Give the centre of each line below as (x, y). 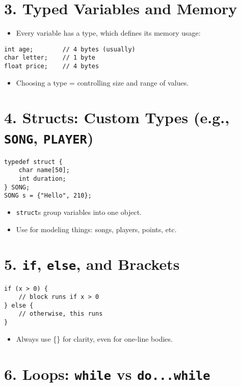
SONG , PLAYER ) (49, 137)
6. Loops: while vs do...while (107, 374)
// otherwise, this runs (61, 314)
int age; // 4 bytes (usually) (70, 49)
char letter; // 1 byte (50, 58)
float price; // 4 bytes (52, 66)
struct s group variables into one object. (79, 212)
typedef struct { (33, 162)
